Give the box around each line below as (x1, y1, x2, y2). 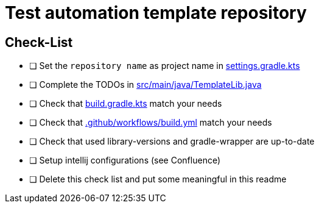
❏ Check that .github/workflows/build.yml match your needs (29, 117, 272, 128)
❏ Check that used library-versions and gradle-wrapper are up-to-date (29, 136, 315, 147)
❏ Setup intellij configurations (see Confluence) (29, 155, 221, 166)
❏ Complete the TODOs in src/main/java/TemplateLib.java (29, 79, 262, 90)
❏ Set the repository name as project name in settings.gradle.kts (29, 60, 300, 71)
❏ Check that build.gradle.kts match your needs (29, 98, 222, 109)
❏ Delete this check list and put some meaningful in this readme (29, 174, 287, 185)
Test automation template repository (5, 2, 307, 23)
